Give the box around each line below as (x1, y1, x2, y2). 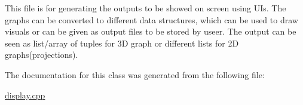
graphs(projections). (5, 48, 78, 61)
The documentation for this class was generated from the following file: (5, 68, 265, 81)
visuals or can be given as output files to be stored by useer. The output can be (5, 25, 296, 38)
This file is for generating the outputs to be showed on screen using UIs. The (5, 2, 286, 14)
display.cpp (5, 88, 45, 101)
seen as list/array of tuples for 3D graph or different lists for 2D (5, 36, 239, 49)
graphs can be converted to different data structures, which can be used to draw (5, 13, 298, 26)
